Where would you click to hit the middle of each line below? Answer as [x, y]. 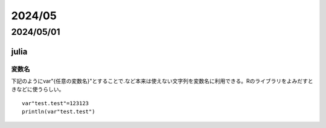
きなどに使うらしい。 [38, 90]
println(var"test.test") [59, 112]
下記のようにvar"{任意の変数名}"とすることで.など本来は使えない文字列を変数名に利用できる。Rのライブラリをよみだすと [162, 81]
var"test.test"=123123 [56, 103]
